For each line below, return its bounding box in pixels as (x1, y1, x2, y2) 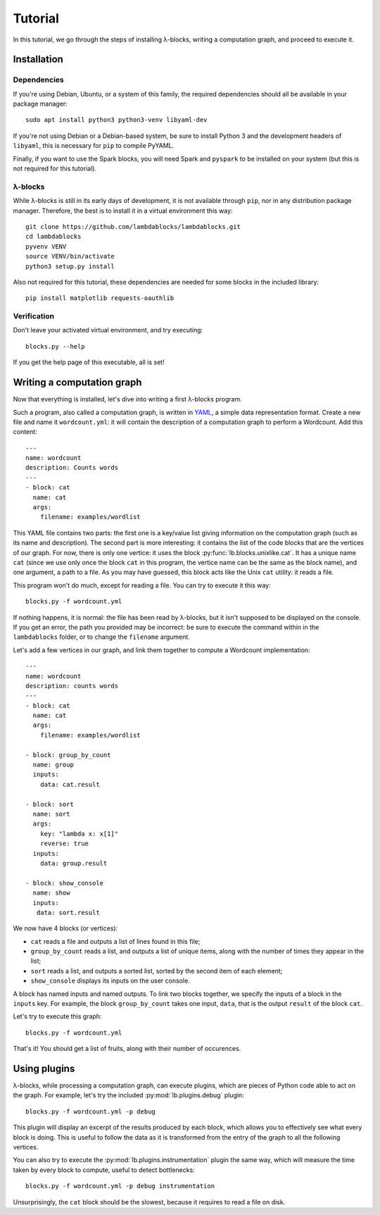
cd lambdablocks (25, 232, 82, 241)
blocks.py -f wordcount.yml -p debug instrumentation (25, 1182, 215, 1190)
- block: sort (25, 800, 74, 808)
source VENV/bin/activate (25, 252, 115, 261)
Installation (13, 54, 63, 66)
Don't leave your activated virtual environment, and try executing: (13, 326, 203, 335)
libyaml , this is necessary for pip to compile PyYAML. (13, 142, 175, 150)
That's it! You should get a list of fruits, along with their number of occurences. (13, 1045, 241, 1053)
